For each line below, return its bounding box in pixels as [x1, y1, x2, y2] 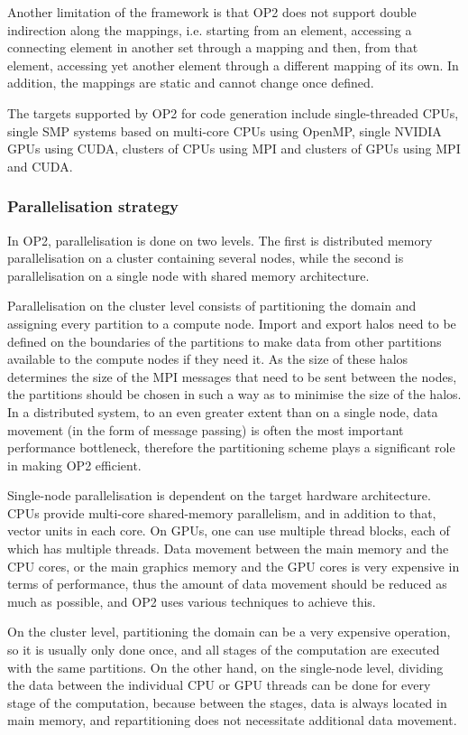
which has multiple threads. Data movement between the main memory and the [7, 539, 449, 558]
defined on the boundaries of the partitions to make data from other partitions [7, 331, 442, 350]
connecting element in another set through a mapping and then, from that [7, 38, 418, 57]
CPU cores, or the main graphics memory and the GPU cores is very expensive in [7, 556, 460, 575]
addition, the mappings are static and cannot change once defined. [7, 73, 374, 92]
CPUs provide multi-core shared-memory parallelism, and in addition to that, [7, 503, 436, 522]
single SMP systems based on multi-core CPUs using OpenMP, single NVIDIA [7, 121, 442, 140]
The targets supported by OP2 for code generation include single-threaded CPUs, [7, 103, 459, 122]
